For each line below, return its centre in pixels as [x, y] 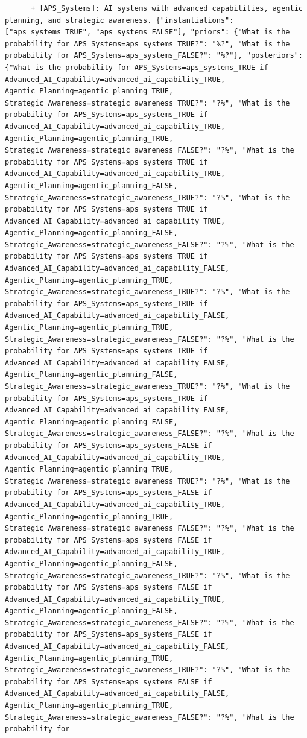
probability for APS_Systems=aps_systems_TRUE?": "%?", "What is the [147, 44]
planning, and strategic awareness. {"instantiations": [119, 20]
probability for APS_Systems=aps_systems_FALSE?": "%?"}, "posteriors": [154, 56]
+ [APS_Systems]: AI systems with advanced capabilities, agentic [166, 8]
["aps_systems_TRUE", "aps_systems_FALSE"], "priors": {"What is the [147, 32]
